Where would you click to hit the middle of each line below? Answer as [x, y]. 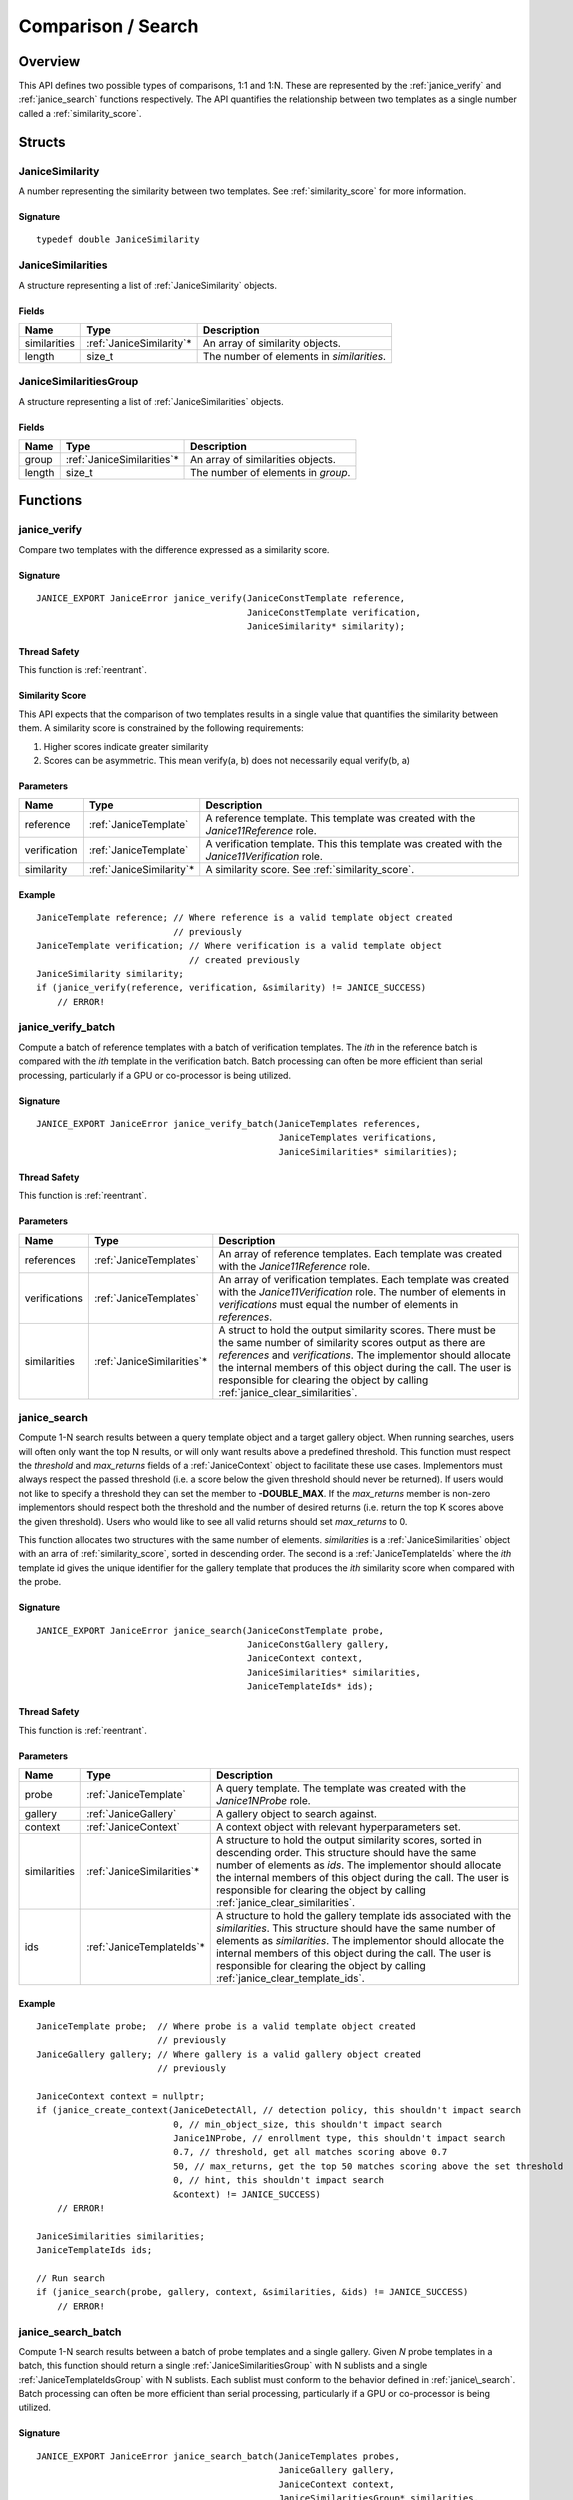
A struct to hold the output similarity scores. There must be [357, 1330]
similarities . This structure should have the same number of [355, 1928]
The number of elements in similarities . [294, 356]
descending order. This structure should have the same [346, 1852]
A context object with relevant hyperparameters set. [338, 1827]
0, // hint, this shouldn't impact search [279, 2180]
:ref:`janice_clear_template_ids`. [290, 1978]
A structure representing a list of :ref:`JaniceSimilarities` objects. [151, 401]
